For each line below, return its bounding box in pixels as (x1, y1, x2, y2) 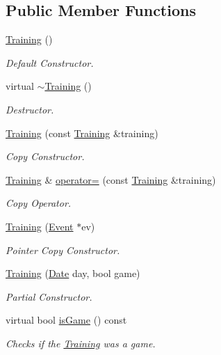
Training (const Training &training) (6, 125, 158, 140)
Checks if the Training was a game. (6, 336, 156, 350)
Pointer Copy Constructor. (6, 242, 120, 257)
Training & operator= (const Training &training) (6, 172, 216, 187)
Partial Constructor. (6, 289, 92, 303)
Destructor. (6, 102, 54, 116)
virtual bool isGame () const (6, 313, 127, 327)
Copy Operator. (6, 196, 72, 210)
